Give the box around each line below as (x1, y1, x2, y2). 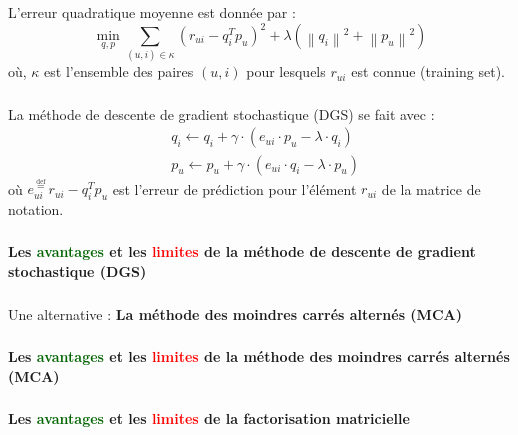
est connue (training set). (351, 61, 505, 82)
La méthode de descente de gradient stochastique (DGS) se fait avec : (8, 103, 435, 124)
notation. (8, 198, 64, 219)
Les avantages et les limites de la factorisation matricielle (8, 408, 410, 429)
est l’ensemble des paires (44, 61, 194, 82)
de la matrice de (381, 178, 481, 199)
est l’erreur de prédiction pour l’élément (112, 178, 357, 199)
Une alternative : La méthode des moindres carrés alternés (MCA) (8, 303, 462, 324)
